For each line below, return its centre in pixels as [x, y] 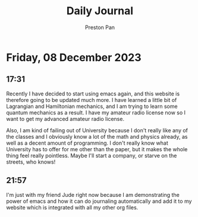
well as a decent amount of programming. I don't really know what [87, 143]
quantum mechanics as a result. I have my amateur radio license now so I [96, 112]
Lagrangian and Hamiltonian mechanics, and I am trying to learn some [92, 106]
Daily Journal [100, 11]
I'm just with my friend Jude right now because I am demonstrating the [93, 194]
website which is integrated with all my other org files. [72, 207]
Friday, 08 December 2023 [74, 57]
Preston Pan [100, 27]
